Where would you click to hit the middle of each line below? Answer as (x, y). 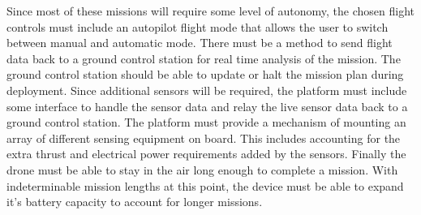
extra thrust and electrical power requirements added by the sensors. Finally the (206, 154)
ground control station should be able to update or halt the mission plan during (205, 74)
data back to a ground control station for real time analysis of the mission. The (204, 58)
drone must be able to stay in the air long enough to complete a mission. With (202, 169)
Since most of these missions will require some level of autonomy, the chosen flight (211, 11)
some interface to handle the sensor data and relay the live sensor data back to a (207, 106)
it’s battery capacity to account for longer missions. (135, 202)
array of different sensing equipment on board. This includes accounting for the (204, 138)
